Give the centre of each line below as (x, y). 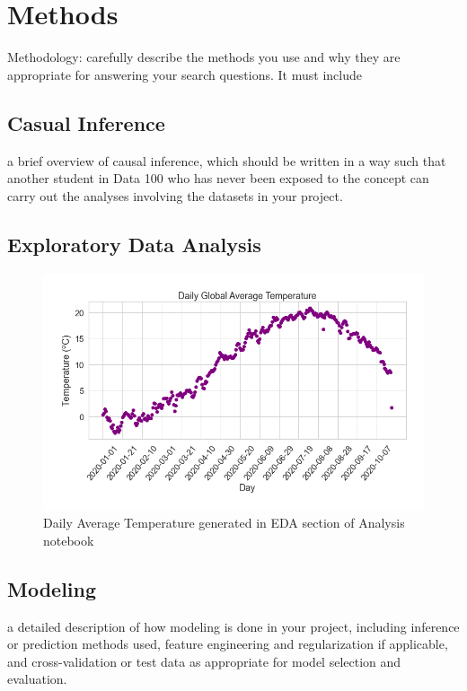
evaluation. (37, 679)
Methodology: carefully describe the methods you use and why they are (204, 57)
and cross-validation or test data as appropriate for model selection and (204, 661)
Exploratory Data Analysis (134, 244)
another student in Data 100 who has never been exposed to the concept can (218, 178)
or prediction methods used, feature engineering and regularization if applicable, (228, 644)
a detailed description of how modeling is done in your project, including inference (233, 626)
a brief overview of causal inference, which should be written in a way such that (227, 160)
